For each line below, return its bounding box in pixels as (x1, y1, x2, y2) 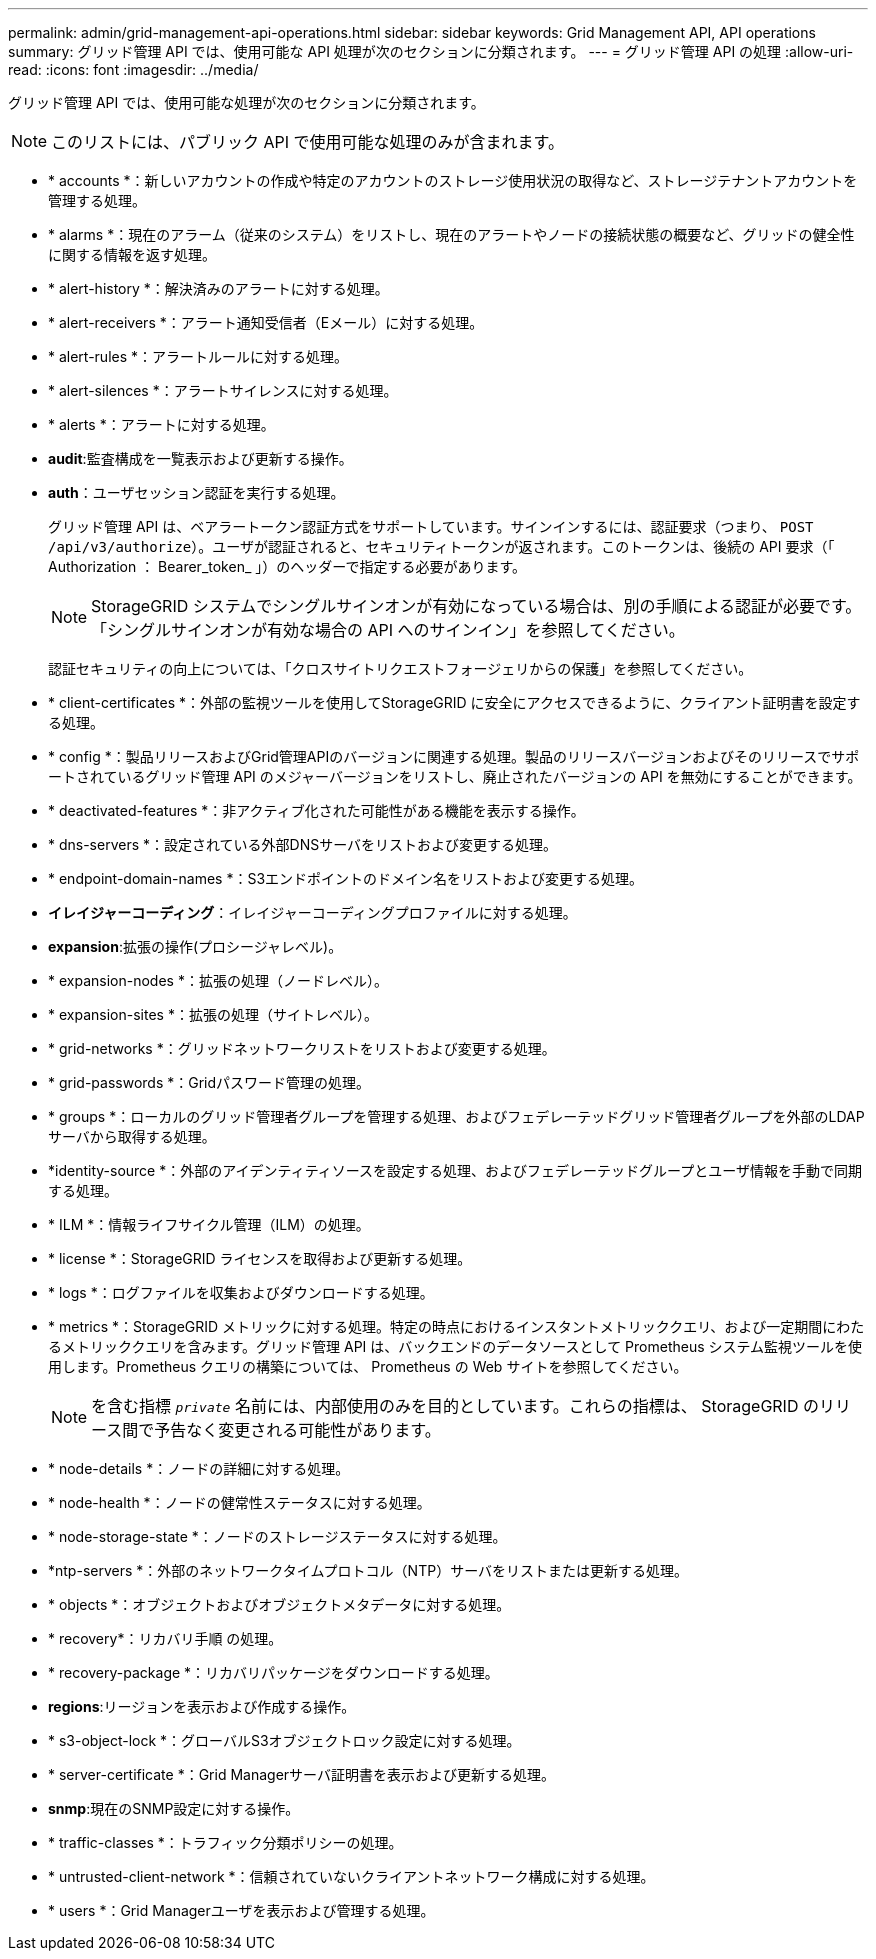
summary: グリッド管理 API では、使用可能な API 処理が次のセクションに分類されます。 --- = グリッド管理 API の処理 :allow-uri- (8, 43, 854, 60)
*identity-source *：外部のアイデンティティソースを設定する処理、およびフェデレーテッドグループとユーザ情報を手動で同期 (48, 1162, 862, 1179)
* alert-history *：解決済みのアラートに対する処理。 (48, 280, 389, 297)
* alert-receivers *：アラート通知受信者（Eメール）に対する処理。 (48, 314, 484, 331)
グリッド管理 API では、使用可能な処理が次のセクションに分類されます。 (8, 94, 485, 111)
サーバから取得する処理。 (48, 1128, 216, 1145)
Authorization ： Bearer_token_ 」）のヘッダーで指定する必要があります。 (48, 558, 526, 575)
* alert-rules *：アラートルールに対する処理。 (48, 348, 349, 365)
